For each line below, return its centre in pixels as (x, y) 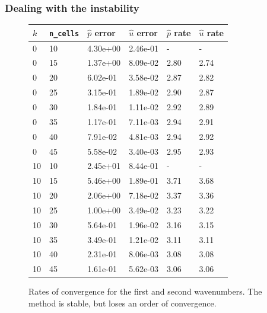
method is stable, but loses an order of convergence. (123, 303)
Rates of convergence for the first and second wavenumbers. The (145, 291)
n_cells (64, 33)
